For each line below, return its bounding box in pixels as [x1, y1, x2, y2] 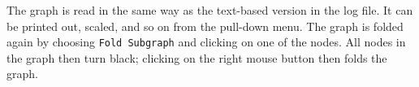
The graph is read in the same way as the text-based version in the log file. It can [6, 2, 413, 18]
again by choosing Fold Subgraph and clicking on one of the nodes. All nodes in [6, 33, 406, 50]
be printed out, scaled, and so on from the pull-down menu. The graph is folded [6, 17, 404, 34]
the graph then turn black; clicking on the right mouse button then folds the [6, 49, 387, 66]
